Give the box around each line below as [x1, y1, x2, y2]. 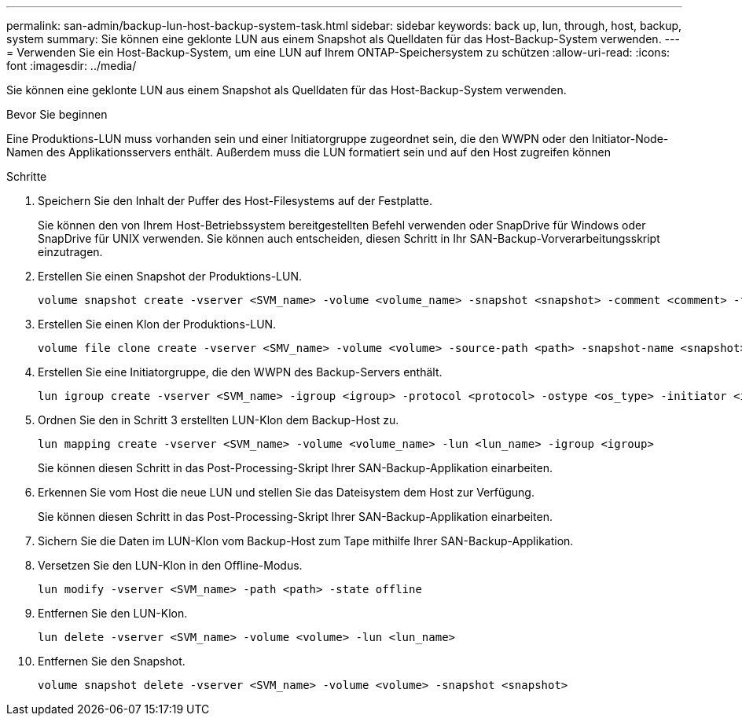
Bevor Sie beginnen [6, 108, 108, 121]
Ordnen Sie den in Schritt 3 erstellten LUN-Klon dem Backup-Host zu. [38, 413, 399, 427]
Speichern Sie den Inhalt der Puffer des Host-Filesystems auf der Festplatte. [38, 194, 433, 207]
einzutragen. [38, 245, 103, 258]
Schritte [6, 170, 47, 183]
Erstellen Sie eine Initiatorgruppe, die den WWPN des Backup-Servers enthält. [38, 365, 443, 379]
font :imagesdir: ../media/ [6, 59, 137, 72]
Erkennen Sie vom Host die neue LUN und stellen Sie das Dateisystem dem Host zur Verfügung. [38, 486, 534, 499]
